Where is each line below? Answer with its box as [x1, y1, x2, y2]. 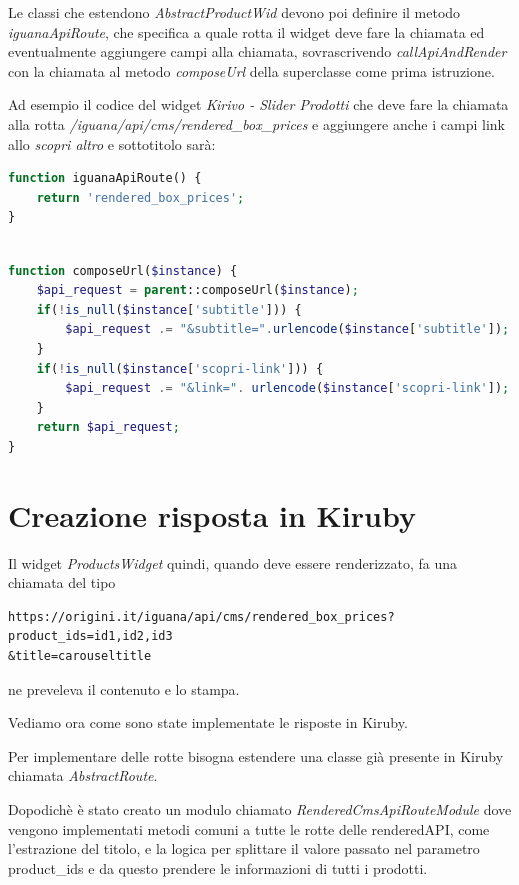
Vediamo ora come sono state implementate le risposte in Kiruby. [8, 712, 408, 733]
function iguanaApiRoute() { [8, 171, 202, 186]
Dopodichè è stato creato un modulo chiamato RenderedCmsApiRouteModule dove [8, 798, 512, 819]
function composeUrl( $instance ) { [8, 263, 238, 278]
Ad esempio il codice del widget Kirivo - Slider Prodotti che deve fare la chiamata [8, 94, 509, 115]
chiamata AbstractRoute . [8, 765, 158, 786]
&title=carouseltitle [8, 648, 152, 663]
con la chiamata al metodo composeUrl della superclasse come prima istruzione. [8, 60, 495, 81]
